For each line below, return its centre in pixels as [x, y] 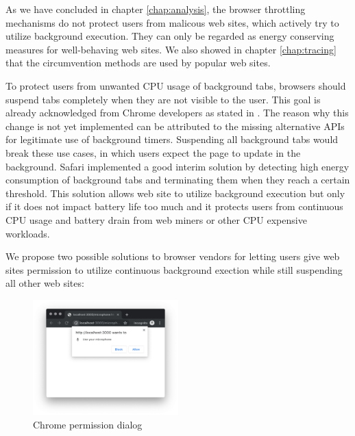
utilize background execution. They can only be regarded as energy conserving [170, 36]
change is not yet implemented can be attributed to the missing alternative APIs [175, 126]
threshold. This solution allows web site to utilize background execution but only [175, 193]
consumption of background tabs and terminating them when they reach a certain [178, 180]
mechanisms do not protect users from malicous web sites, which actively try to [172, 22]
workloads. [28, 233]
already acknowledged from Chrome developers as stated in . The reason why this [177, 113]
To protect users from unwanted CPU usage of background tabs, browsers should [176, 85]
